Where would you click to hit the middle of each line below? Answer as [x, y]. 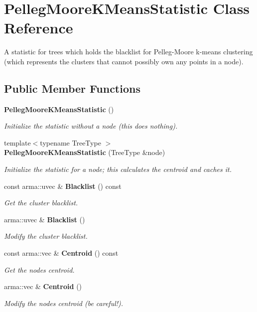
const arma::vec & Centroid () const [61, 253]
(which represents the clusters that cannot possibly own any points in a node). [124, 61]
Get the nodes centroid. [39, 269]
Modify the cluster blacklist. [46, 236]
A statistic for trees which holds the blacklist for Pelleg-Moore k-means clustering [128, 52]
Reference [39, 28]
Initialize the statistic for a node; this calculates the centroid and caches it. [118, 169]
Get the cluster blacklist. [41, 203]
